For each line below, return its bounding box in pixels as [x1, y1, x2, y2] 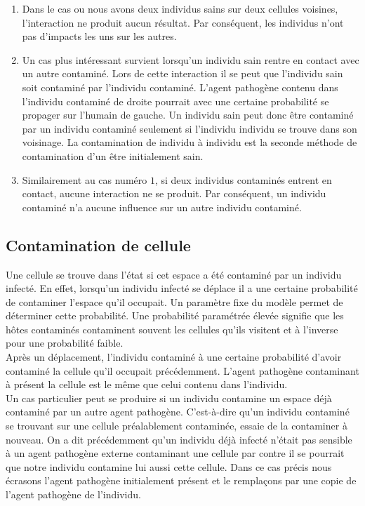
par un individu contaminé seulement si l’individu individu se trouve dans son [22, 121, 357, 135]
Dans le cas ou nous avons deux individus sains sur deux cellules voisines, [22, 1, 338, 15]
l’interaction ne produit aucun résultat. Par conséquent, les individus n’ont [22, 15, 344, 29]
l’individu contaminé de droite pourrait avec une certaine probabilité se [22, 93, 329, 108]
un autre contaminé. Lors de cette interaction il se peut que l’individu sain [22, 66, 343, 81]
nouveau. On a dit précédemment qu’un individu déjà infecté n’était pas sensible [6, 432, 352, 446]
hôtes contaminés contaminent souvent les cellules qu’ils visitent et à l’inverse [6, 321, 338, 336]
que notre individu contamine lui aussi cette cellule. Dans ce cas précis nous [6, 459, 332, 474]
